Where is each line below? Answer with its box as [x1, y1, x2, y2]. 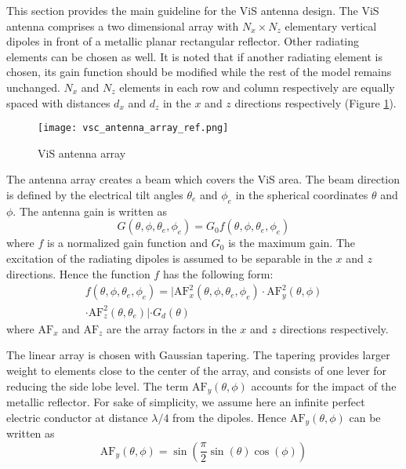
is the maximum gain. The [228, 234, 355, 251]
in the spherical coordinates [235, 187, 368, 202]
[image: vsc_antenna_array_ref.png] [38, 122, 229, 134]
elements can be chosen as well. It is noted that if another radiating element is [6, 48, 382, 64]
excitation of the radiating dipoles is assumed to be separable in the [6, 249, 332, 266]
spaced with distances [6, 94, 111, 111]
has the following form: [162, 265, 274, 282]
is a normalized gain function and [47, 234, 208, 251]
